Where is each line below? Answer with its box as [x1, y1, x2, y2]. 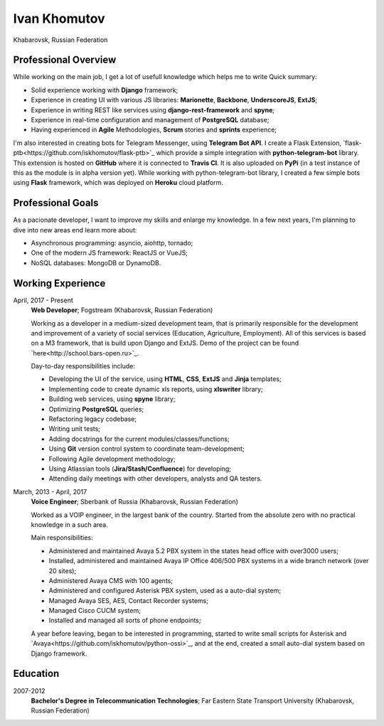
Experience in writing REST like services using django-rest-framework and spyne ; [31, 105, 275, 114]
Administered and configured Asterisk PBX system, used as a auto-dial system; [48, 587, 281, 595]
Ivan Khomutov [13, 11, 106, 26]
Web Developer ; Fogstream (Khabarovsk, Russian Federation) [31, 306, 213, 314]
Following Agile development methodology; [48, 454, 176, 463]
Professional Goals [13, 197, 99, 209]
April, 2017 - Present [13, 296, 74, 304]
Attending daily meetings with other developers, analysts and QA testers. [48, 474, 262, 483]
